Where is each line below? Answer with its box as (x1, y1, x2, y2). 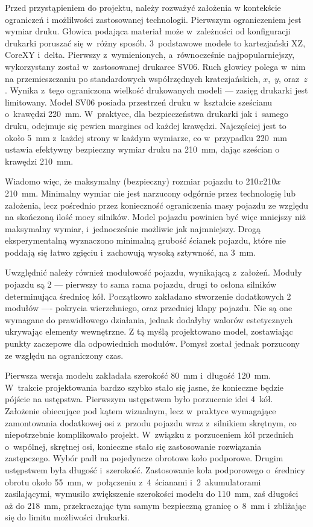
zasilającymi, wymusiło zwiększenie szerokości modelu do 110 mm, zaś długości (5, 487, 299, 500)
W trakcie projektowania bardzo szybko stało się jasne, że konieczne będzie (5, 380, 284, 393)
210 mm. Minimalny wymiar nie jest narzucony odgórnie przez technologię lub (5, 186, 296, 199)
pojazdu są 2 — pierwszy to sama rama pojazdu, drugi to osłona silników (5, 278, 277, 291)
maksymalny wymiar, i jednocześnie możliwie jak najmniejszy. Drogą (5, 222, 261, 235)
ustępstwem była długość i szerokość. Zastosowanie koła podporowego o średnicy (5, 463, 305, 476)
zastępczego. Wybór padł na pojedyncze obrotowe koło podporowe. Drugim (5, 452, 283, 464)
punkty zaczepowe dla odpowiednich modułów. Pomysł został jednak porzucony (5, 337, 300, 350)
